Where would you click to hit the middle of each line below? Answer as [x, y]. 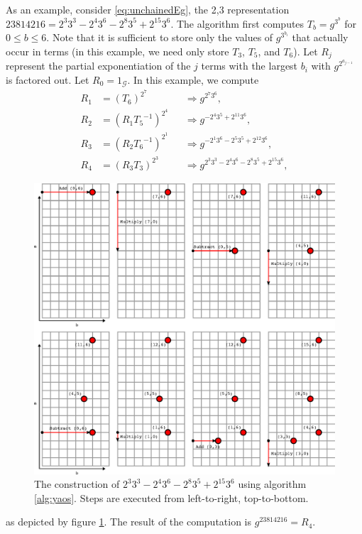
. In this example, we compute [193, 79]
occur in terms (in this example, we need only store [117, 51]
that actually [320, 37]
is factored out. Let [48, 79]
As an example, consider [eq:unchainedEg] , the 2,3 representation [148, 9]
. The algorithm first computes [237, 23]
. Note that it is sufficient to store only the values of [160, 37]
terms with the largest [249, 66]
